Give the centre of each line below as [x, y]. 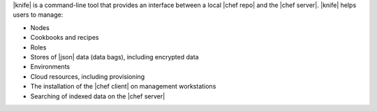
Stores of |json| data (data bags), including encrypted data [114, 57]
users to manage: [38, 15]
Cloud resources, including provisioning [88, 76]
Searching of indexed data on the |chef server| [98, 96]
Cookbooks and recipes [65, 38]
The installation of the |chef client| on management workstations [123, 87]
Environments [50, 67]
